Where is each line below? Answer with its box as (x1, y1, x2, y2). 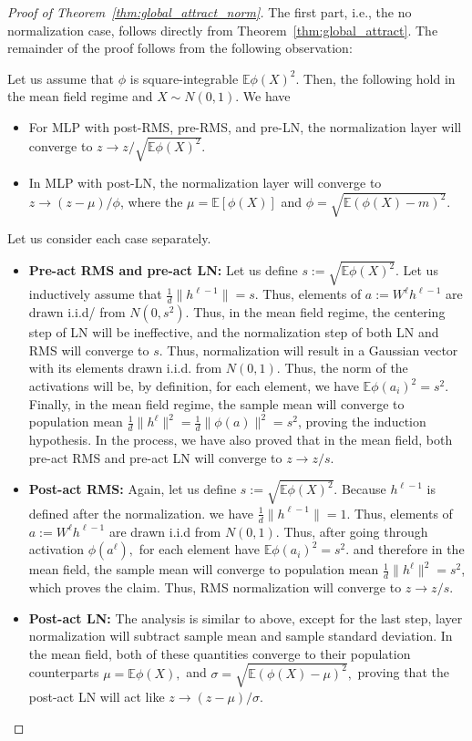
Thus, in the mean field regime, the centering (193, 303, 446, 322)
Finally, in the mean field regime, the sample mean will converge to (28, 394, 405, 413)
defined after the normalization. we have (28, 503, 254, 522)
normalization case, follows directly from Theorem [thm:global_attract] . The (7, 20, 438, 39)
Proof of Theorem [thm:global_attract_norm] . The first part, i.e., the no (7, 3, 412, 21)
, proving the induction (297, 412, 426, 431)
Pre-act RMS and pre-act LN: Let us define (28, 261, 298, 280)
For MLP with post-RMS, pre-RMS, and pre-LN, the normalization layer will (28, 117, 462, 136)
